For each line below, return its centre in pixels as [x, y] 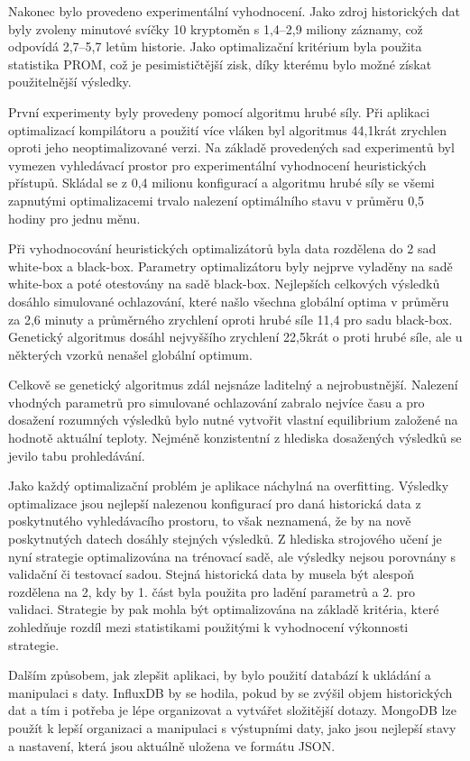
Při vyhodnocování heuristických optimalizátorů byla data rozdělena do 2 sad [222, 248]
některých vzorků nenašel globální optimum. [130, 354]
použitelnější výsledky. [70, 82]
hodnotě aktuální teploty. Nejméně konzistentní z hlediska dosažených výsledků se [235, 438]
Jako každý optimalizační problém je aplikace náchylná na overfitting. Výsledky [229, 486]
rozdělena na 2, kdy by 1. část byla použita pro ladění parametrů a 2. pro [212, 591]
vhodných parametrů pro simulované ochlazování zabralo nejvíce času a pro [217, 402]
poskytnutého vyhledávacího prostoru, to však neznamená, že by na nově [210, 521]
